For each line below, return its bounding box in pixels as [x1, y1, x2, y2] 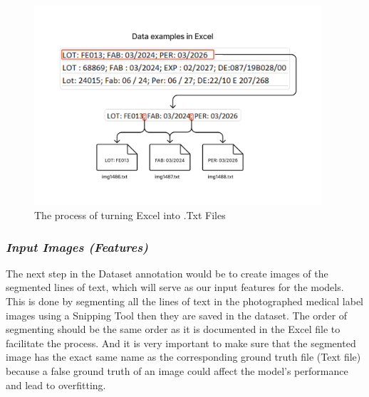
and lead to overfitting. [6, 377, 106, 392]
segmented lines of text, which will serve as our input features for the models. [6, 280, 344, 295]
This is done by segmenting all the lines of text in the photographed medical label [6, 294, 364, 309]
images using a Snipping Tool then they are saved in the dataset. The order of [6, 307, 348, 322]
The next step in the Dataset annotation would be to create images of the [6, 265, 328, 280]
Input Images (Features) [6, 238, 148, 255]
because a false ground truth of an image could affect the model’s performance [6, 364, 348, 379]
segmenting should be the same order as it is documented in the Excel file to [6, 322, 341, 337]
